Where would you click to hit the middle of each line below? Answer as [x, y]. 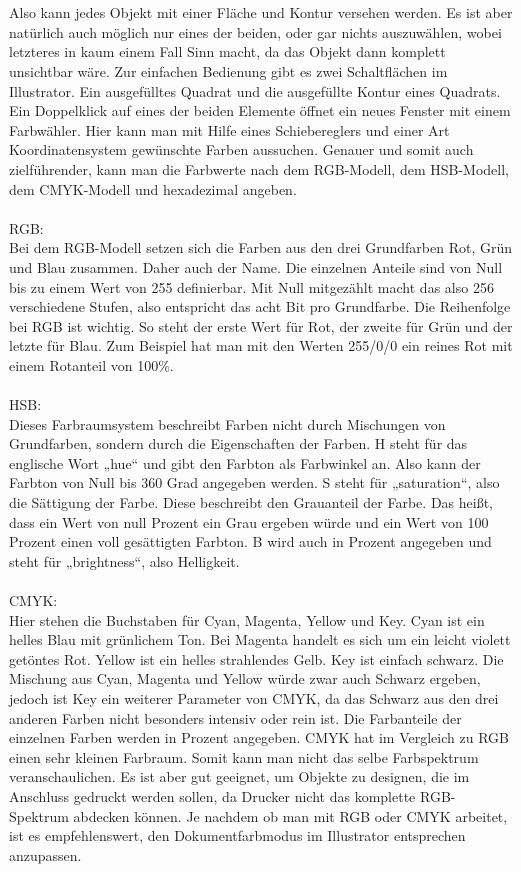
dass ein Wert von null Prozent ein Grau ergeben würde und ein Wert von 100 [249, 521]
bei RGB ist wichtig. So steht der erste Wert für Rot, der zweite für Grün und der [261, 325]
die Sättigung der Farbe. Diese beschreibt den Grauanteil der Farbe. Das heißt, [251, 502]
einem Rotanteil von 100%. [91, 364]
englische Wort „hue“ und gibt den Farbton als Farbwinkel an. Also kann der [245, 462]
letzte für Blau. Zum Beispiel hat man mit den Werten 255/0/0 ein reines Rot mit [261, 345]
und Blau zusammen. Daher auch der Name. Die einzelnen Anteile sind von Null [256, 266]
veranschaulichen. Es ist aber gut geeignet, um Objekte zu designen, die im [239, 776]
